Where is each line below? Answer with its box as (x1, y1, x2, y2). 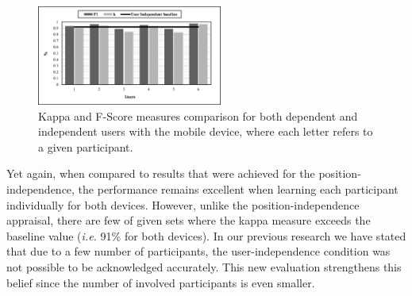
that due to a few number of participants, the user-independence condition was (6, 243, 391, 259)
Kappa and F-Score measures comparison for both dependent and (38, 107, 358, 124)
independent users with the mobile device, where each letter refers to (38, 123, 373, 140)
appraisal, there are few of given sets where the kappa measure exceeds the (6, 212, 371, 229)
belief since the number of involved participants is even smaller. (6, 274, 315, 290)
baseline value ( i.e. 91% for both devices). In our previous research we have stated (6, 227, 406, 244)
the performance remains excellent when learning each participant (78, 180, 399, 197)
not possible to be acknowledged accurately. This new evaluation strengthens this (6, 258, 402, 275)
